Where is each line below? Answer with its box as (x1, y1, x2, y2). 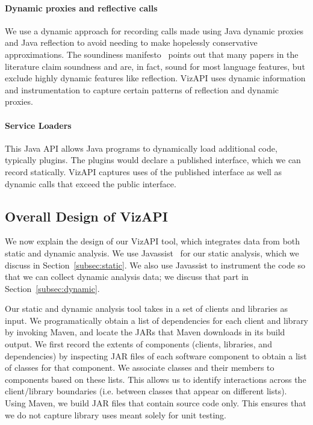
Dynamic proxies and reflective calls (5, 1, 158, 14)
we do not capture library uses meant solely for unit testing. (5, 408, 226, 421)
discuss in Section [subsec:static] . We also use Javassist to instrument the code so (5, 258, 305, 271)
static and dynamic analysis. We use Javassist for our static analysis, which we (5, 246, 299, 259)
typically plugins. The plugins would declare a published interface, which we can (5, 154, 301, 166)
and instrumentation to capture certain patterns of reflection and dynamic (5, 83, 279, 96)
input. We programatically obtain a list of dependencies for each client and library (5, 314, 309, 326)
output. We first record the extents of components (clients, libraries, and (5, 338, 272, 350)
